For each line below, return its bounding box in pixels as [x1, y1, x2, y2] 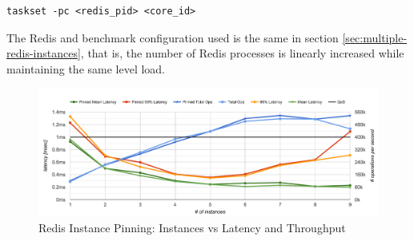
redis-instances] [6, 45, 81, 61]
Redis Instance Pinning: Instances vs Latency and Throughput [38, 219, 346, 235]
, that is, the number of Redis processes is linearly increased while [80, 45, 404, 61]
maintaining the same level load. [6, 60, 166, 77]
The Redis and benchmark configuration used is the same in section [6, 29, 339, 45]
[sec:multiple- [342, 29, 408, 45]
